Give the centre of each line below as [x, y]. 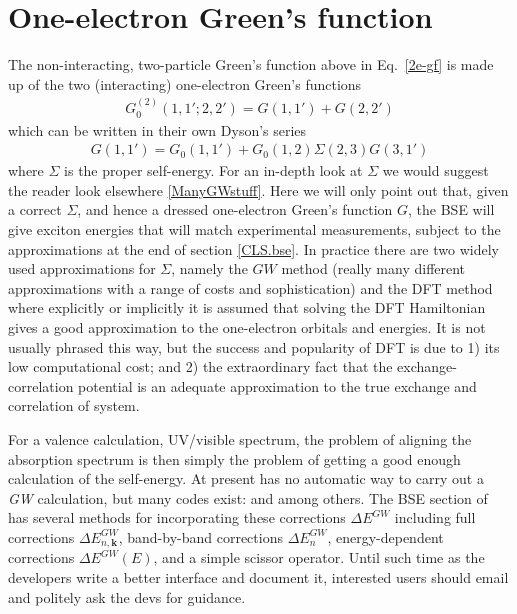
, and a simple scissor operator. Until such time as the [319, 557]
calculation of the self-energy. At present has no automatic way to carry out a [246, 478]
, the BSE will [451, 209]
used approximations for [82, 268]
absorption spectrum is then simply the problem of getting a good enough [234, 458]
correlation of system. [74, 405]
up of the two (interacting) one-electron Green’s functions [185, 83]
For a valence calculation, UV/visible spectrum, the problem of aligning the [240, 438]
